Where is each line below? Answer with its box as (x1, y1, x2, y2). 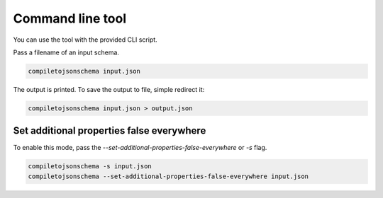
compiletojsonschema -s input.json (28, 163, 152, 170)
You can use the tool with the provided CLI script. (13, 35, 157, 44)
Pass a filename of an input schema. (13, 48, 120, 57)
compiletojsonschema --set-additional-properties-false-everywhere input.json (28, 172, 309, 180)
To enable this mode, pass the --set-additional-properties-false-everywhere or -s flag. (13, 144, 267, 152)
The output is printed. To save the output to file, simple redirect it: (13, 85, 205, 93)
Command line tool (13, 11, 127, 26)
